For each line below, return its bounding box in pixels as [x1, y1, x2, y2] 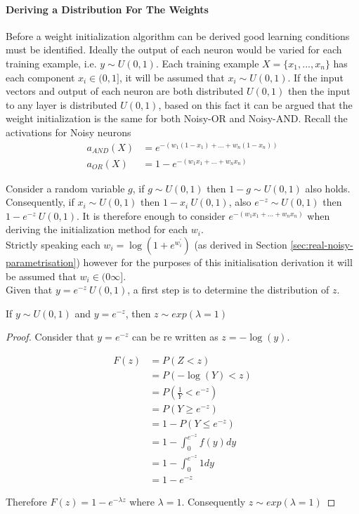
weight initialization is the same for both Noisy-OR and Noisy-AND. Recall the [6, 111, 348, 126]
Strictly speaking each [6, 237, 100, 252]
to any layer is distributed [6, 97, 117, 112]
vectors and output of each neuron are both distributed [6, 84, 244, 98]
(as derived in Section [194, 237, 287, 252]
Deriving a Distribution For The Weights [6, 1, 209, 16]
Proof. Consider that [6, 329, 94, 344]
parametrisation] [6, 255, 77, 270]
